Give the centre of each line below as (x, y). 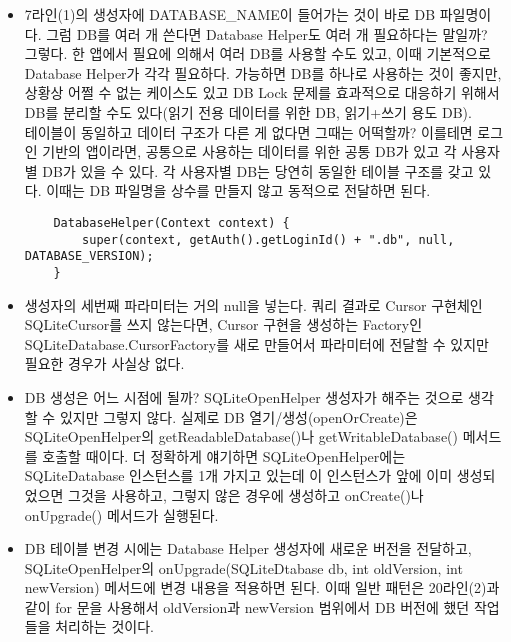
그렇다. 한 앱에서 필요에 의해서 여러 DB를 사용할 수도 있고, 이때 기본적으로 (257, 53)
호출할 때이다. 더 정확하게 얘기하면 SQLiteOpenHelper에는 (224, 455)
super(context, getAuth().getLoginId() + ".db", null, (268, 239)
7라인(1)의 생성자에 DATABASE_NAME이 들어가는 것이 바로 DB (230, 14)
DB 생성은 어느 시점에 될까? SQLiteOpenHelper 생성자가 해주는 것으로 (244, 396)
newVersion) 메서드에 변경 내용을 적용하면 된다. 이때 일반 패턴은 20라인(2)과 (262, 587)
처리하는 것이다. (104, 626)
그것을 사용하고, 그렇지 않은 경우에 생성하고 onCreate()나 (246, 494)
